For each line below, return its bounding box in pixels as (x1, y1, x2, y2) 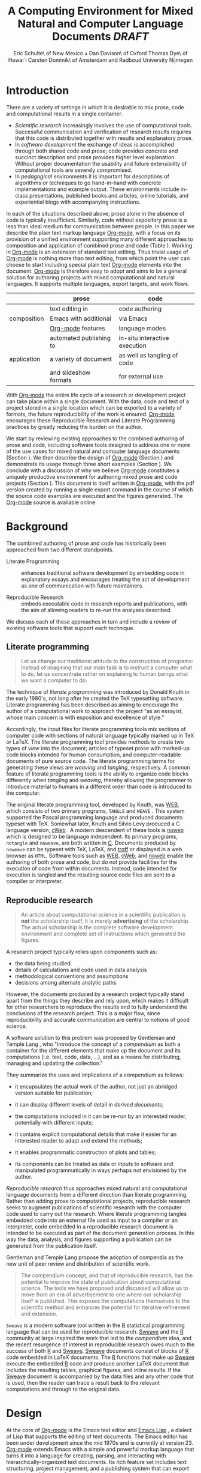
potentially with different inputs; (14, 1119, 93, 1126)
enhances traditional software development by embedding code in (21, 569, 185, 576)
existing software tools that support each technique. (6, 624, 135, 631)
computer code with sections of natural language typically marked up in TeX (6, 732, 194, 740)
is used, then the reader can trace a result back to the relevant (6, 1379, 160, 1386)
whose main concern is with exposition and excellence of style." (6, 714, 165, 721)
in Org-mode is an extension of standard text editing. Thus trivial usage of (6, 248, 188, 255)
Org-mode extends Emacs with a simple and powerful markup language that (6, 1446, 194, 1453)
